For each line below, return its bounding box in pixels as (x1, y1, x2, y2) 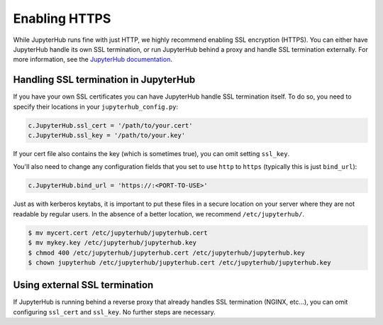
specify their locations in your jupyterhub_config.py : (13, 102, 179, 111)
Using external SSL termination (13, 279, 154, 291)
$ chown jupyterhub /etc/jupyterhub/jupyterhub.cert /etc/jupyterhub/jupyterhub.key (28, 258, 331, 266)
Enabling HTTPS (13, 11, 111, 26)
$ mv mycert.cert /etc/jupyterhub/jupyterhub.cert (28, 228, 209, 237)
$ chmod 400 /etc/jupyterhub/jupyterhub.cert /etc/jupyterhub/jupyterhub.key (28, 248, 305, 257)
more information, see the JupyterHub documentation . (13, 55, 173, 64)
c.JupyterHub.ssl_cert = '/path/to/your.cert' (28, 121, 193, 129)
